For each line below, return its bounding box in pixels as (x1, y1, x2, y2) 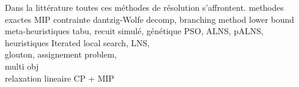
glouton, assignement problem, (5, 48, 117, 61)
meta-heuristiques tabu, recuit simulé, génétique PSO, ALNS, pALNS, (5, 25, 264, 37)
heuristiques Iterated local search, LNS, (5, 36, 150, 49)
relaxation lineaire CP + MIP (5, 71, 115, 84)
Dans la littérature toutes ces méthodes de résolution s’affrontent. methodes (5, 1, 284, 13)
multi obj (5, 59, 39, 72)
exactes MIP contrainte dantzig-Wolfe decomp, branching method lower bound (5, 13, 294, 25)
